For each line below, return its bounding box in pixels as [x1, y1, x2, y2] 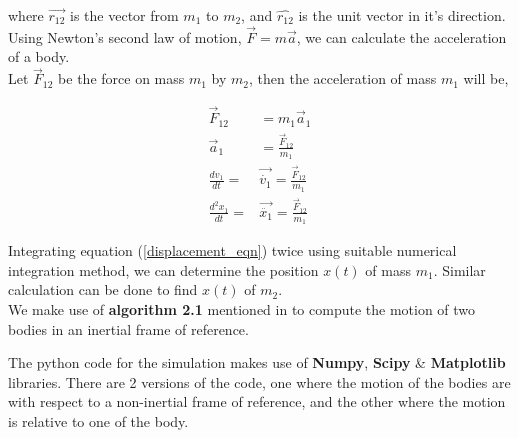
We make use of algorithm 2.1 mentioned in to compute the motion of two [8, 298, 476, 319]
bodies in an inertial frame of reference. [8, 318, 249, 339]
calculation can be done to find [8, 279, 198, 300]
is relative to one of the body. [8, 410, 189, 431]
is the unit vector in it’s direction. [298, 5, 506, 25]
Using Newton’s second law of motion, [8, 26, 242, 47]
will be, [463, 68, 509, 89]
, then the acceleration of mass [249, 68, 437, 89]
